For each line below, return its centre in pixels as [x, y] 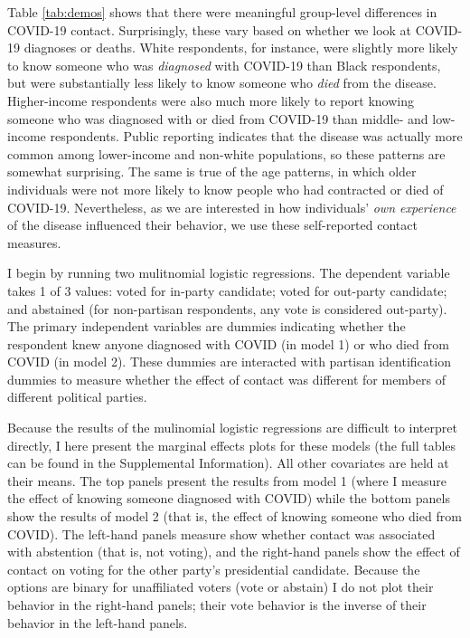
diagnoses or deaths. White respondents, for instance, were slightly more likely [241, 48]
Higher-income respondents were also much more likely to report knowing [211, 100]
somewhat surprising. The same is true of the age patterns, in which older [212, 171]
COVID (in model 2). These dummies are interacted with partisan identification [229, 362]
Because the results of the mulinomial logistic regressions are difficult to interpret [232, 428]
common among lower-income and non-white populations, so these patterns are [226, 153]
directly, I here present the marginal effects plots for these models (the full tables [232, 445]
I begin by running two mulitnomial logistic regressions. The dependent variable [229, 273]
